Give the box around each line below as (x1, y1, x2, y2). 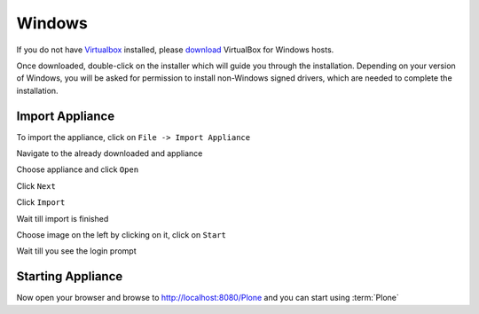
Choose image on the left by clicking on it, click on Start (16, 229, 226, 239)
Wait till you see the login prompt (16, 246, 137, 256)
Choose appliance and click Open (16, 164, 139, 175)
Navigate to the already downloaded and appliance (16, 148, 203, 159)
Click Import (16, 197, 66, 208)
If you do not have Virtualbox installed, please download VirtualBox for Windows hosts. (16, 44, 334, 55)
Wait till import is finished (16, 213, 109, 224)
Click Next (16, 180, 57, 191)
